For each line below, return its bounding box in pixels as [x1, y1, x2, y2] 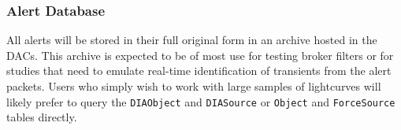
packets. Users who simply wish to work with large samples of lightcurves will [6, 78, 381, 94]
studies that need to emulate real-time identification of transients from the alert [6, 62, 392, 79]
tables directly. [6, 109, 77, 125]
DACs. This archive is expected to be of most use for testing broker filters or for [6, 46, 394, 63]
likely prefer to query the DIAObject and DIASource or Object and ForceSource [6, 93, 395, 110]
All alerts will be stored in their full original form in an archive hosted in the [6, 32, 377, 48]
